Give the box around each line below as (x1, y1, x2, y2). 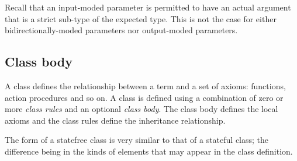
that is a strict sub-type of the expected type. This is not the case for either (5, 12, 277, 24)
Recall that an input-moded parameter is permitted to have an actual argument (5, 1, 291, 13)
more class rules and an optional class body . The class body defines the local (5, 103, 278, 115)
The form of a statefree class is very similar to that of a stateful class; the (5, 134, 269, 146)
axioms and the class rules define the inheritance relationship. (5, 114, 226, 126)
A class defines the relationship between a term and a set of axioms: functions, (5, 79, 286, 92)
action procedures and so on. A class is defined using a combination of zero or (5, 91, 284, 103)
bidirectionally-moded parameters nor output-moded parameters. (5, 24, 238, 36)
